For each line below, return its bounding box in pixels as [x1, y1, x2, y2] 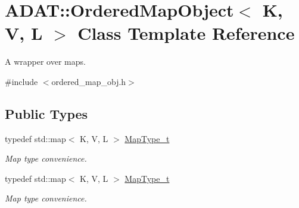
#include [5, 75, 38, 87]
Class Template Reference [77, 21, 295, 45]
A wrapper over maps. [5, 55, 86, 68]
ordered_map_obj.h [51, 75, 126, 87]
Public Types [5, 104, 88, 122]
